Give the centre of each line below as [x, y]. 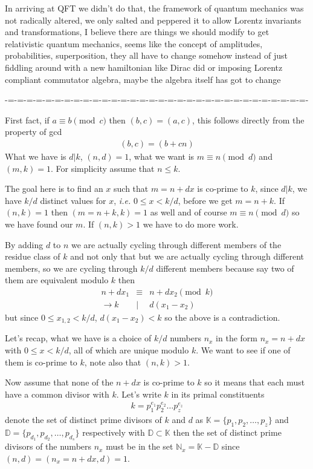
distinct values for [73, 200]
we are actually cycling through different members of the [176, 244]
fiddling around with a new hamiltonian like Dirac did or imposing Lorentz [144, 67]
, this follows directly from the [248, 120]
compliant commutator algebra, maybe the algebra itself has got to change [143, 79]
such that [131, 189]
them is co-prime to [41, 362]
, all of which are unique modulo [129, 350]
